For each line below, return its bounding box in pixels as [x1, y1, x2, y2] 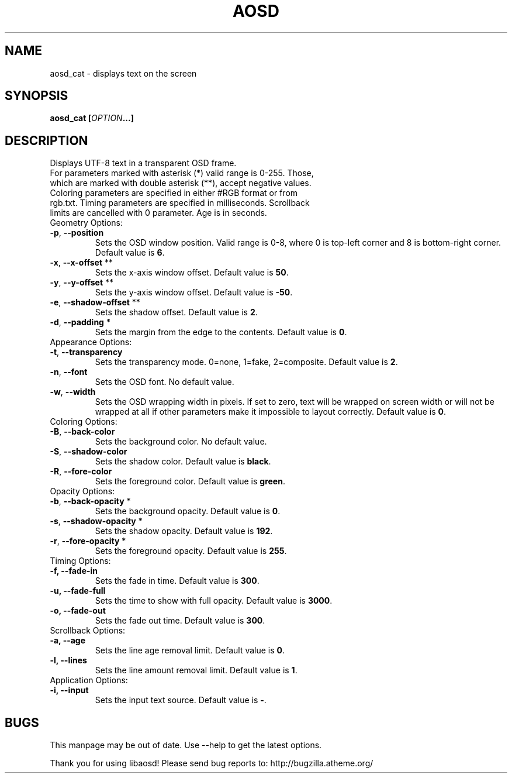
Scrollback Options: [50, 625, 126, 636]
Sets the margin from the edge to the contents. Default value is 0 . [95, 327, 347, 338]
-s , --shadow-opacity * [50, 516, 143, 526]
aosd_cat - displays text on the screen [50, 68, 197, 78]
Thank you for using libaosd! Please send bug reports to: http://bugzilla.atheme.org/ [50, 758, 373, 769]
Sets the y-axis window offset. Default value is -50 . [95, 287, 293, 298]
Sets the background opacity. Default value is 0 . [95, 506, 281, 517]
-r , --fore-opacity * [50, 536, 126, 546]
